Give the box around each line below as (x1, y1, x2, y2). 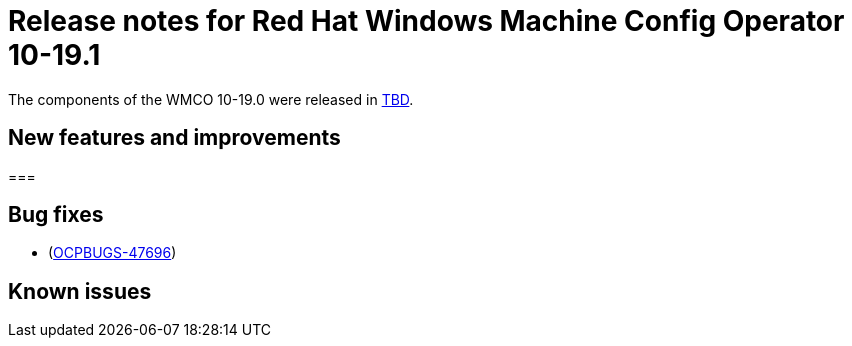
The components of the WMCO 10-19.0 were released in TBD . (8, 90, 414, 108)
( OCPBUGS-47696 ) (48, 244, 177, 262)
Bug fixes (8, 202, 104, 228)
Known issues (8, 278, 152, 304)
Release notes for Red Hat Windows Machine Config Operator (8, 4, 845, 38)
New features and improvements (8, 125, 341, 151)
